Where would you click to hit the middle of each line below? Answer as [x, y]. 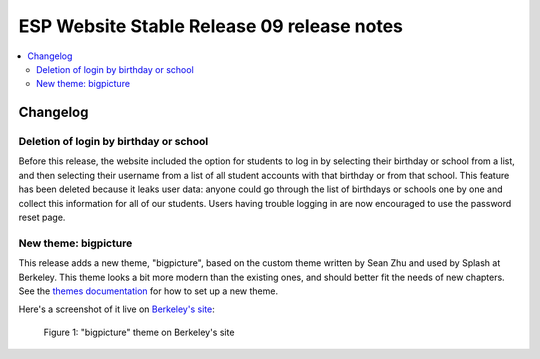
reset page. [42, 217]
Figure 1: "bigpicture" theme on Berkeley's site [139, 332]
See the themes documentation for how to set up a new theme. [148, 291]
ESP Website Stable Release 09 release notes [211, 26]
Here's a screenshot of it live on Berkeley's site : [116, 309]
